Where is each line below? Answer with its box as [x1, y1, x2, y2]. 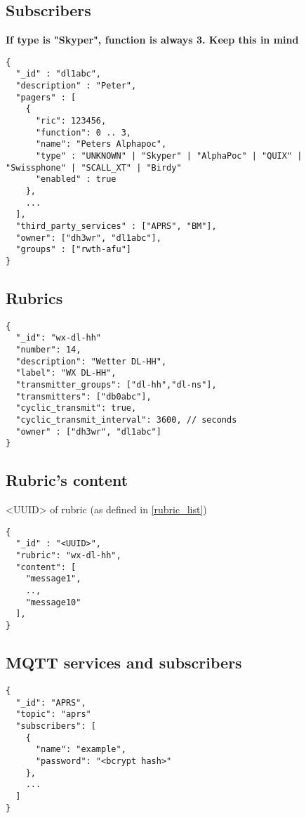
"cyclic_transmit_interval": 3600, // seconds [15, 415, 237, 426]
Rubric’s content [6, 469, 128, 491]
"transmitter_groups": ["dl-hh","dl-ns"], [15, 380, 217, 390]
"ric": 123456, [35, 116, 107, 126]
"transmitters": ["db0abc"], [15, 391, 152, 402]
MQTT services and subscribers [6, 652, 242, 673]
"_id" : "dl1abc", [15, 69, 102, 79]
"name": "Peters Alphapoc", [35, 139, 167, 150]
